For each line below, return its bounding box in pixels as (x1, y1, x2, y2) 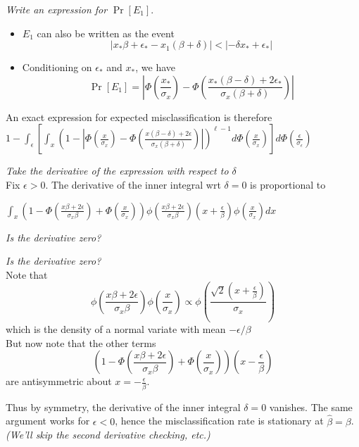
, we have (135, 60, 176, 75)
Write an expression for (6, 2, 108, 16)
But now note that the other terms (6, 335, 156, 350)
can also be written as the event (37, 25, 175, 40)
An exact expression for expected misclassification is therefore (6, 109, 272, 124)
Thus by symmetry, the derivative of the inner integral (6, 399, 241, 414)
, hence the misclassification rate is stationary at (115, 413, 324, 428)
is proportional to (250, 177, 326, 191)
